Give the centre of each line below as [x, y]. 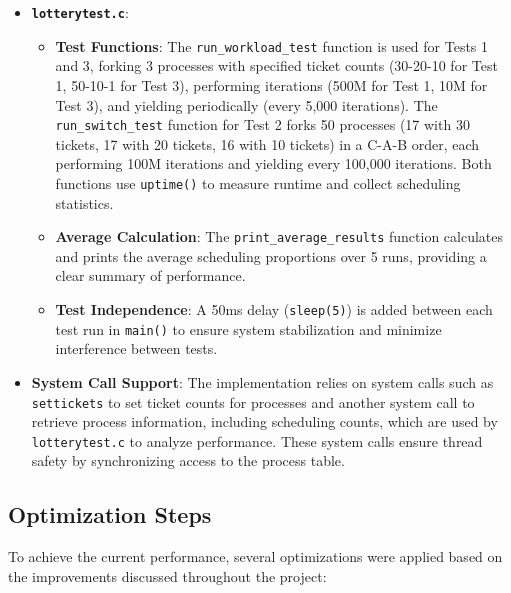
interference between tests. [136, 348]
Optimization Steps [110, 514]
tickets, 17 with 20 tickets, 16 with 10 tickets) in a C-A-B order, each [267, 143]
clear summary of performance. [150, 275]
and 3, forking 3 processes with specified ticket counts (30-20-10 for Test [276, 65]
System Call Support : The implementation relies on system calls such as [262, 381]
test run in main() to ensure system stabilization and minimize [248, 328]
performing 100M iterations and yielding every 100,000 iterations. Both [273, 163]
